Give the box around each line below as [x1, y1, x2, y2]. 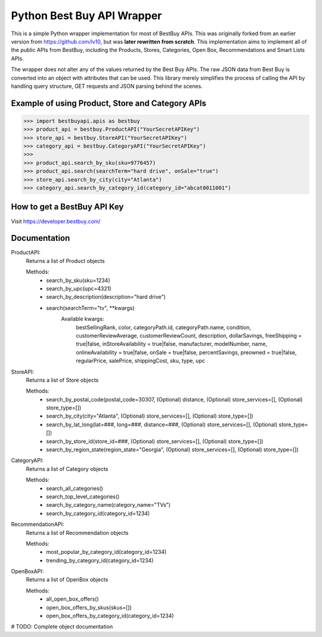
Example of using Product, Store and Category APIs [11, 98, 207, 108]
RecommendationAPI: [11, 520, 64, 528]
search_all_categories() [46, 485, 104, 492]
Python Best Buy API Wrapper [11, 9, 162, 22]
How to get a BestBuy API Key [11, 202, 124, 212]
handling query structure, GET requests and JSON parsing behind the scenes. [11, 82, 203, 90]
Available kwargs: [61, 316, 104, 323]
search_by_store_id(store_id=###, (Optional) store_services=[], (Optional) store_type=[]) [46, 437, 264, 445]
